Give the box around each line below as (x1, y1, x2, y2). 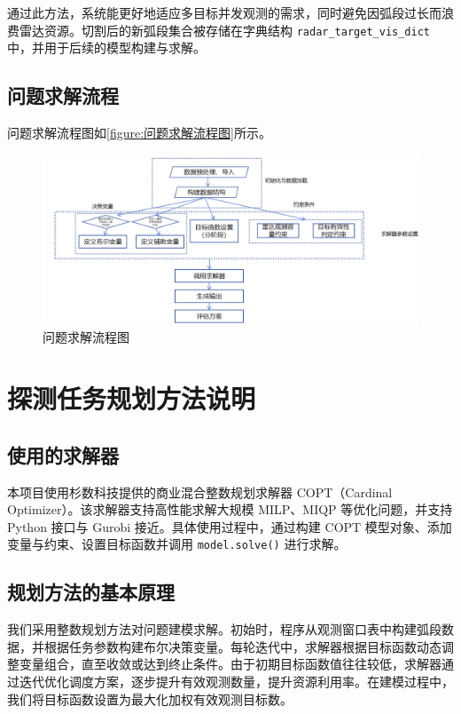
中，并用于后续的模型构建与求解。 (7, 38, 206, 57)
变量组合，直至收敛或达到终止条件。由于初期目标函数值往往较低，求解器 (19, 654, 441, 673)
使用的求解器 (7, 440, 119, 468)
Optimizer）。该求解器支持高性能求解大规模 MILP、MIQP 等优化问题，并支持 (7, 500, 453, 519)
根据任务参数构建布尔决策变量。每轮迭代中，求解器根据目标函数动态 (43, 637, 441, 655)
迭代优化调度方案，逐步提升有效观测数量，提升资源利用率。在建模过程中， (19, 671, 454, 690)
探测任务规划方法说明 (7, 380, 256, 416)
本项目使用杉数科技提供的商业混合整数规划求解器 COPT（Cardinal (7, 482, 393, 501)
